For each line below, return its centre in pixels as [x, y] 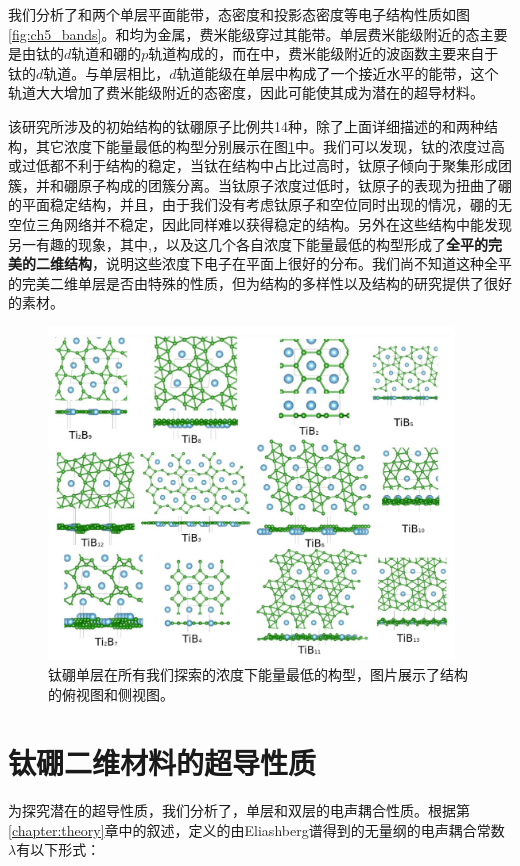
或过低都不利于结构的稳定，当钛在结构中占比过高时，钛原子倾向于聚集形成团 [260, 165]
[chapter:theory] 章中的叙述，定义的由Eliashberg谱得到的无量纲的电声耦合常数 [256, 829]
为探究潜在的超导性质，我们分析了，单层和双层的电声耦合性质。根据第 [239, 810]
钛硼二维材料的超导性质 [162, 762]
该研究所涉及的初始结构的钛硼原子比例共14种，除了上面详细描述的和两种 [246, 125]
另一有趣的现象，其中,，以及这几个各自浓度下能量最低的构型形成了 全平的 [248, 243]
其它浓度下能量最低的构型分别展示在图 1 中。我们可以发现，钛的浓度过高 [270, 145]
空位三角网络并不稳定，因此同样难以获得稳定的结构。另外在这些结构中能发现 [260, 223]
